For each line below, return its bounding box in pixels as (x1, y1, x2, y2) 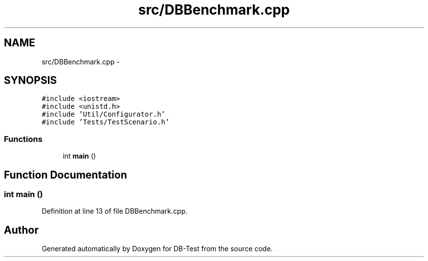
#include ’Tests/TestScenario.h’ (42, 118, 170, 126)
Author (4, 223, 39, 236)
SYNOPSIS (4, 74, 57, 87)
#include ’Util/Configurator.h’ (42, 110, 166, 119)
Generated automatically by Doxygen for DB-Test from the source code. (42, 244, 273, 253)
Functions (4, 134, 43, 144)
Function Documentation (4, 168, 127, 181)
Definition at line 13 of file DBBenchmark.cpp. (42, 207, 188, 216)
